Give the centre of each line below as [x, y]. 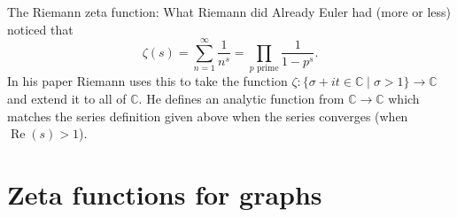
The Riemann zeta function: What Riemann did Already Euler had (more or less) [229, 12]
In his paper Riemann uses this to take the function [147, 81]
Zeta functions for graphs [165, 194]
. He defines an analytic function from [241, 98]
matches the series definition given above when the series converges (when [208, 116]
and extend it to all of [67, 98]
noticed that [40, 29]
